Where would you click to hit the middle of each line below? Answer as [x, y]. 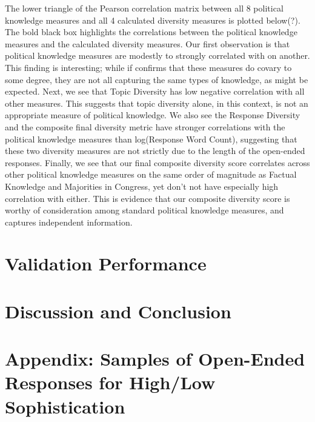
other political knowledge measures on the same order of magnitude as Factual [151, 174]
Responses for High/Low [110, 382]
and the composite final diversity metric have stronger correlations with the [145, 126]
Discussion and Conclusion [118, 311]
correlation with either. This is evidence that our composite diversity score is [148, 198]
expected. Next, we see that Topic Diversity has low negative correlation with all [155, 91]
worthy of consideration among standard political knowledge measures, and [144, 210]
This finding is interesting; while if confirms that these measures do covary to [148, 67]
